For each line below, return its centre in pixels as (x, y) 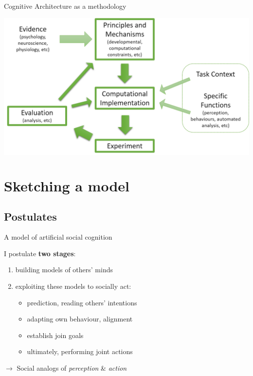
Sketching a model (67, 185)
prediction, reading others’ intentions (82, 302)
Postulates (30, 216)
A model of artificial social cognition (58, 237)
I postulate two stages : (40, 253)
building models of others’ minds (64, 270)
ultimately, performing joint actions (80, 351)
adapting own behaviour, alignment (80, 319)
